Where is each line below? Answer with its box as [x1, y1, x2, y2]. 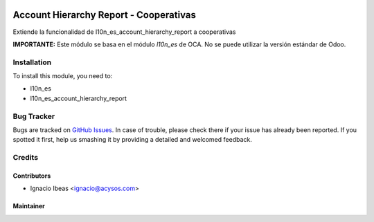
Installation [12, 57, 52, 67]
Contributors [12, 172, 51, 180]
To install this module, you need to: [12, 72, 113, 80]
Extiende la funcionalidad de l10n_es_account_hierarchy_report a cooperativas [12, 28, 236, 36]
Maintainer [12, 202, 45, 210]
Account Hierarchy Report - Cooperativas [12, 9, 197, 21]
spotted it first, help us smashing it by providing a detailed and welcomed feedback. [12, 136, 252, 144]
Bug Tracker [12, 111, 55, 121]
